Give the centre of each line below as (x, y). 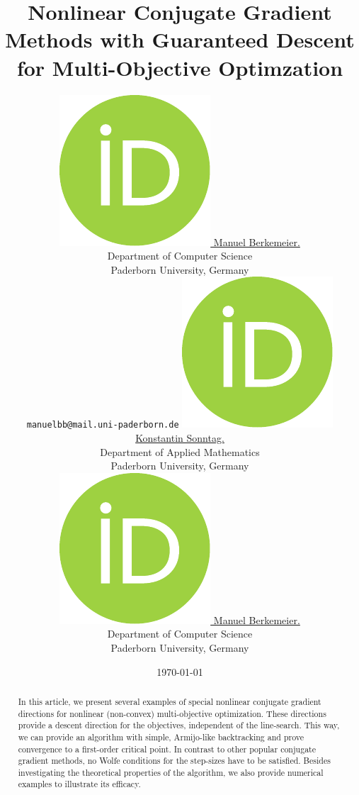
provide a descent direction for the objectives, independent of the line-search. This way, (179, 725)
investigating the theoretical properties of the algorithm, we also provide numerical (171, 772)
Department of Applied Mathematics (180, 451)
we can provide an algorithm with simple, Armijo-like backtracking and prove (161, 736)
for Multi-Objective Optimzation (180, 67)
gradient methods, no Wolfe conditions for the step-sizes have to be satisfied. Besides (174, 761)
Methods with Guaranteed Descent (180, 39)
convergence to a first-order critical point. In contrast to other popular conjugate (167, 749)
